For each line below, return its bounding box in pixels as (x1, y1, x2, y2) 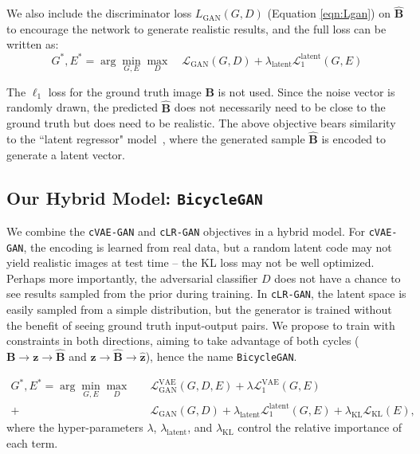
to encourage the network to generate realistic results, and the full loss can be (6, 20, 387, 37)
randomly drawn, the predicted (6, 99, 158, 115)
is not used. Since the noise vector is (218, 83, 395, 100)
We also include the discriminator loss (6, 5, 192, 22)
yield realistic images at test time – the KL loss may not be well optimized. (6, 254, 375, 271)
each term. (6, 434, 58, 451)
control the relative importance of (237, 419, 402, 435)
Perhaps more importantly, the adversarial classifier (6, 269, 258, 286)
